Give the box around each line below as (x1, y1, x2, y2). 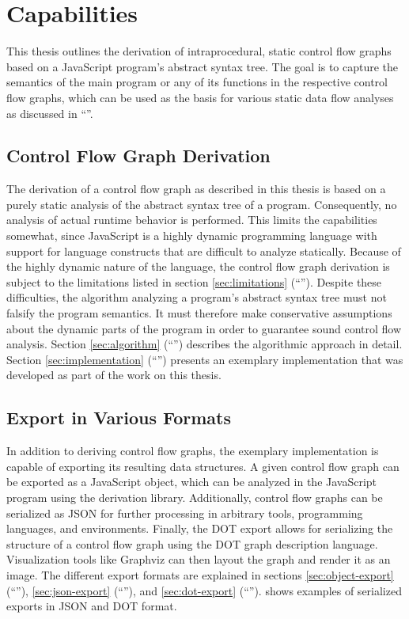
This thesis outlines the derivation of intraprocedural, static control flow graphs (6, 43, 392, 59)
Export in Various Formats (6, 405, 232, 430)
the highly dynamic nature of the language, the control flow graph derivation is (6, 258, 390, 275)
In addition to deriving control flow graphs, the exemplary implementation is (6, 442, 379, 459)
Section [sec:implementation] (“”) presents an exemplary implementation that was (6, 351, 403, 367)
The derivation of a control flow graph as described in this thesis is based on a (6, 180, 386, 197)
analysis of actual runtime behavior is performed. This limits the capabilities (6, 211, 377, 228)
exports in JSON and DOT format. (6, 598, 177, 614)
